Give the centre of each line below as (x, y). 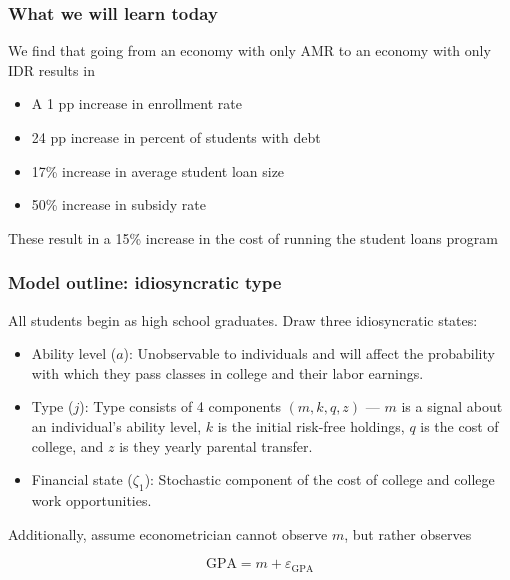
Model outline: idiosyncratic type (145, 282)
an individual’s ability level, (116, 425)
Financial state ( (82, 479)
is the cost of (459, 425)
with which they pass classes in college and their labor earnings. (227, 372)
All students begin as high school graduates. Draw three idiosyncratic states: (243, 319)
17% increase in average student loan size (158, 170)
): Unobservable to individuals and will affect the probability (309, 353)
